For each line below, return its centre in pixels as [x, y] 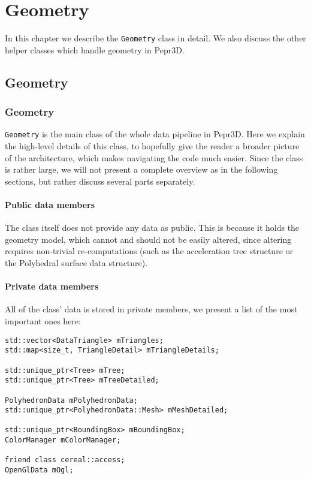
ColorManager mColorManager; [63, 440]
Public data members [50, 204]
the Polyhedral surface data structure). [76, 262]
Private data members [52, 286]
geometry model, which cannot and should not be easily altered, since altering [148, 239]
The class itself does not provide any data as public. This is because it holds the [152, 228]
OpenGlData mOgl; [39, 470]
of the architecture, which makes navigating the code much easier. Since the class [154, 157]
